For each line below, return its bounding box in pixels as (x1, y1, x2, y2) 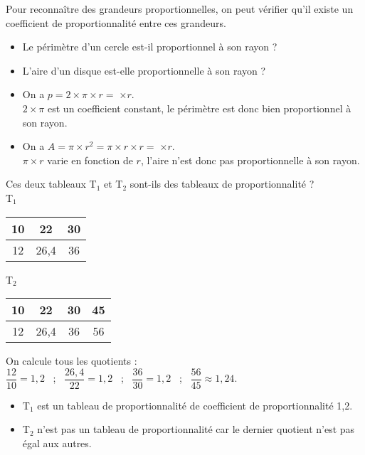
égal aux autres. (22, 435, 92, 450)
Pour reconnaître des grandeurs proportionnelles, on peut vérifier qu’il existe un (6, 1, 354, 16)
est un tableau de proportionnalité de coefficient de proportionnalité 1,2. (37, 397, 353, 412)
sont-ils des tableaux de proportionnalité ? (129, 176, 314, 191)
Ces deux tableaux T (6, 176, 97, 191)
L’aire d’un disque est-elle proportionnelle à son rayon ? (22, 63, 266, 77)
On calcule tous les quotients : (6, 353, 137, 368)
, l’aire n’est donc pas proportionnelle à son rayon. (140, 152, 360, 167)
